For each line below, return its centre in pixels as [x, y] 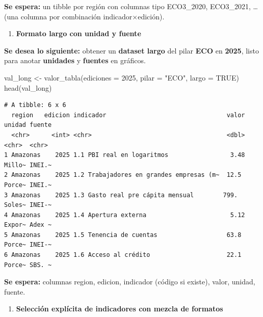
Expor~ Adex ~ [28, 225]
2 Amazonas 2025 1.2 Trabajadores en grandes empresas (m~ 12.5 [123, 175]
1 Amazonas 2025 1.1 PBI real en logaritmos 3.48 [125, 155]
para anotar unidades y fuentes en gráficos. [75, 60]
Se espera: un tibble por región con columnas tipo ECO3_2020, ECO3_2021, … [131, 6]
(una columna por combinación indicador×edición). [84, 16]
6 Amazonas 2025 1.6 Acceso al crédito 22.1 [123, 255]
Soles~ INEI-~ [28, 205]
